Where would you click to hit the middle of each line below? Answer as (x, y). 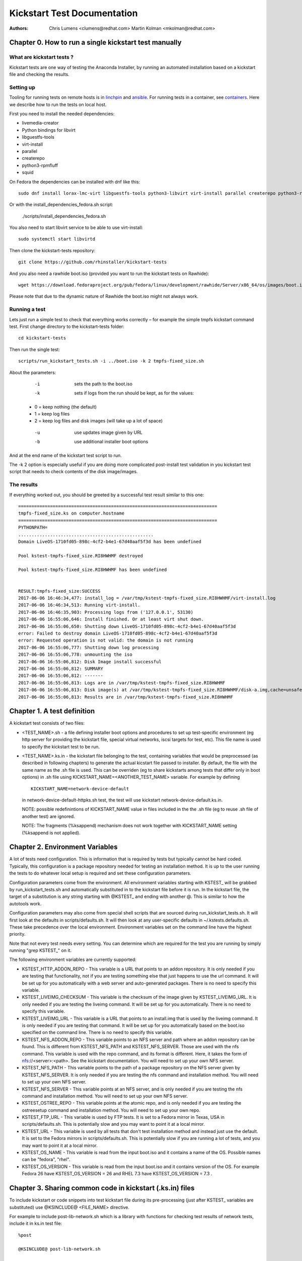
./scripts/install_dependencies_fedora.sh (64, 216)
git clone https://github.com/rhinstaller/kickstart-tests (93, 262)
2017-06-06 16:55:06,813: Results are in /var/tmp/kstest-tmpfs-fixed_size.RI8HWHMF (126, 697)
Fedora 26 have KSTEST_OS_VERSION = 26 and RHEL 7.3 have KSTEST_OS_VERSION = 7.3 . (117, 1174)
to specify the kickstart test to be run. (61, 747)
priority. (17, 934)
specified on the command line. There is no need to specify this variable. (97, 1033)
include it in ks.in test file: (36, 1224)
